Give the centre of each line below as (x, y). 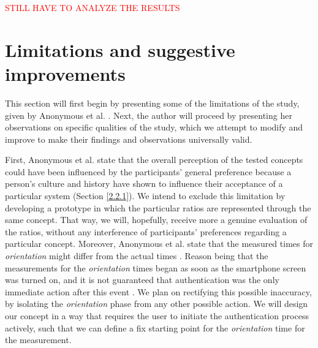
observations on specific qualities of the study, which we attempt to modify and (154, 127)
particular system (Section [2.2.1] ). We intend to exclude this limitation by (145, 196)
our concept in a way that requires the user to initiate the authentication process (157, 316)
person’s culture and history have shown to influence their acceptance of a (144, 183)
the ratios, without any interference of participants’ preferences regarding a (146, 231)
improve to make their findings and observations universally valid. (129, 139)
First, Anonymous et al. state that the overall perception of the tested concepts (154, 160)
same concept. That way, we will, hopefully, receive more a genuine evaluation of (156, 220)
